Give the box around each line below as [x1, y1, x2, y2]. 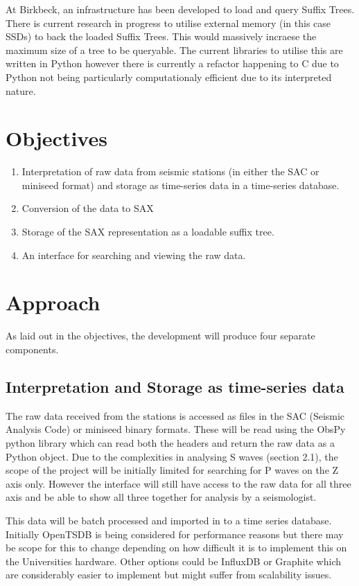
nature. [6, 83, 36, 98]
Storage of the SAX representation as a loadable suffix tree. [21, 224, 274, 239]
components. [6, 341, 59, 356]
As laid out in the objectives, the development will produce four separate [6, 328, 315, 343]
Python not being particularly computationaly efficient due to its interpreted [6, 69, 332, 84]
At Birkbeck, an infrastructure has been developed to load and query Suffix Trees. [6, 2, 355, 16]
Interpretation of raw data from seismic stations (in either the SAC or [21, 164, 319, 179]
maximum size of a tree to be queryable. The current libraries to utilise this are [6, 42, 343, 57]
